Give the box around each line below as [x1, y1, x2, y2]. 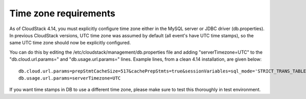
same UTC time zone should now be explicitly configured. [9, 40, 131, 46]
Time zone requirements [9, 8, 116, 19]
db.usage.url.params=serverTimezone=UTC [18, 75, 121, 81]
